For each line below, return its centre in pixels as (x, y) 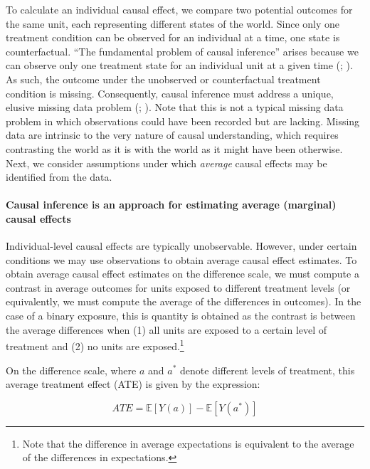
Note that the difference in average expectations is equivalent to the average (188, 443)
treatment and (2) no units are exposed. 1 (95, 345)
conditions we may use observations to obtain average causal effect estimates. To (181, 259)
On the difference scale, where (71, 370)
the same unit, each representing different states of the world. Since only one (173, 23)
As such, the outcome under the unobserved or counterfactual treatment (163, 79)
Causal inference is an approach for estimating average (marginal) (171, 205)
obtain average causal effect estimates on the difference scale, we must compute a (183, 274)
